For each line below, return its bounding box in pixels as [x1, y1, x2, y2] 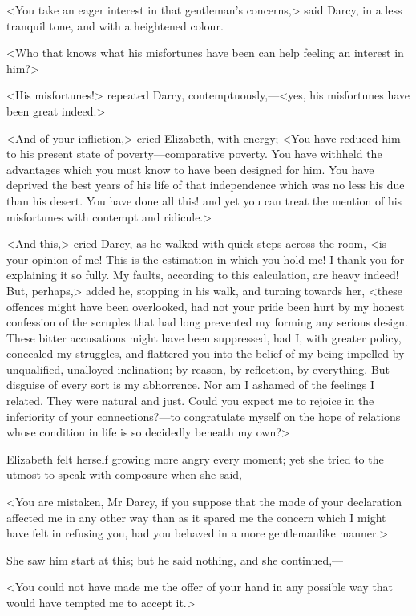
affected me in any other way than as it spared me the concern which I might [6, 509, 386, 525]
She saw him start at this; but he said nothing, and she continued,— [6, 551, 344, 568]
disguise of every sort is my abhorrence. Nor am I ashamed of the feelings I [6, 376, 375, 393]
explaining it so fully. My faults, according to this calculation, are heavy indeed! [6, 266, 399, 283]
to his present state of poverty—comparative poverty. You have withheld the [6, 145, 382, 162]
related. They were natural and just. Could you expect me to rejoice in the [6, 392, 374, 409]
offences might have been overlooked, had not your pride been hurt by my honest [6, 298, 405, 314]
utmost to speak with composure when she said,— [6, 466, 254, 483]
